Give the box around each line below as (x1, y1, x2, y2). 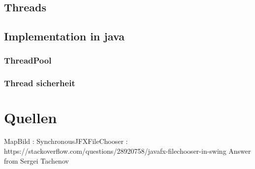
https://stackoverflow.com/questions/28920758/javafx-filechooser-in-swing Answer (4, 145, 251, 156)
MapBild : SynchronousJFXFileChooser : (4, 136, 128, 146)
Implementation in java (4, 29, 125, 44)
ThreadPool (4, 54, 52, 67)
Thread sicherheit (4, 77, 75, 89)
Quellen (4, 107, 57, 128)
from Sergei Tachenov (4, 155, 69, 166)
